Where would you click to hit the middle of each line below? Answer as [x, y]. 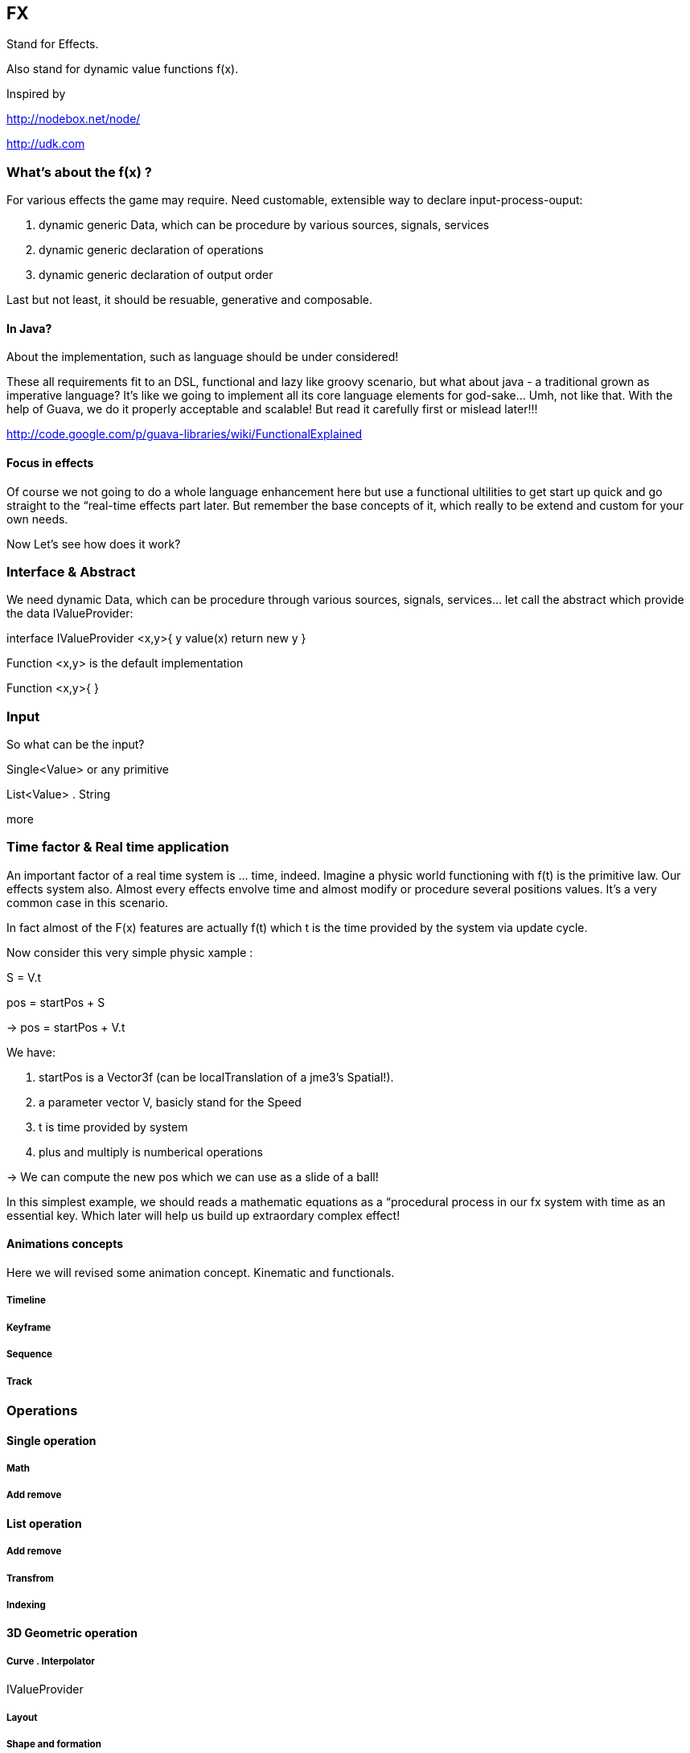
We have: [31, 1052]
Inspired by [36, 94]
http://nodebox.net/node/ [74, 119]
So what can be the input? [76, 745]
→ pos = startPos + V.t [66, 1027]
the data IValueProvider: [70, 614]
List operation [44, 1523]
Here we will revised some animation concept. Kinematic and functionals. [201, 1273]
